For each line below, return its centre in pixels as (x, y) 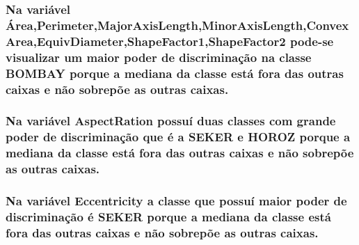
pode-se (312, 41)
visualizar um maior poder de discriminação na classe (159, 57)
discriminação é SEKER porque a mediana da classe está (168, 216)
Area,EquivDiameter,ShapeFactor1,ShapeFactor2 (146, 41)
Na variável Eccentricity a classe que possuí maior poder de (176, 200)
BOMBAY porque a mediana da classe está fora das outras (175, 73)
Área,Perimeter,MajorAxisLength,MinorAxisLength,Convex (177, 25)
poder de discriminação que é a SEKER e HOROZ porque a (178, 137)
